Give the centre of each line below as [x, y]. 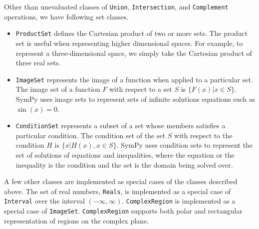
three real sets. [38, 63]
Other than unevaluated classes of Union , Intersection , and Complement [116, 6]
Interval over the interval [44, 201]
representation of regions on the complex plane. [76, 220]
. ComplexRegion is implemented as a [179, 201]
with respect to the [203, 135]
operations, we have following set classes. [66, 16]
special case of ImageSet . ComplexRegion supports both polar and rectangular [123, 211]
